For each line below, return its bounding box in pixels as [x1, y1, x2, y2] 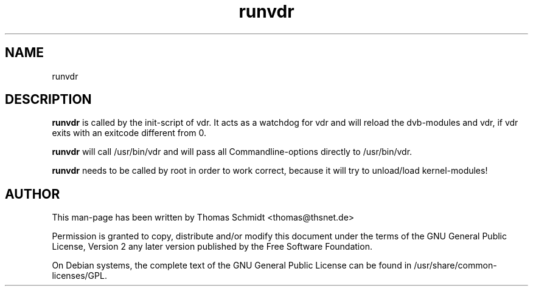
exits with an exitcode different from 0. [52, 128, 206, 139]
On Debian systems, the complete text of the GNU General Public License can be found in [52, 260, 412, 271]
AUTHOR [5, 186, 60, 202]
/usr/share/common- [414, 260, 497, 271]
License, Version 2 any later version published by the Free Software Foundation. [52, 241, 372, 252]
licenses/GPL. [52, 270, 107, 281]
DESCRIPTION [5, 92, 92, 108]
